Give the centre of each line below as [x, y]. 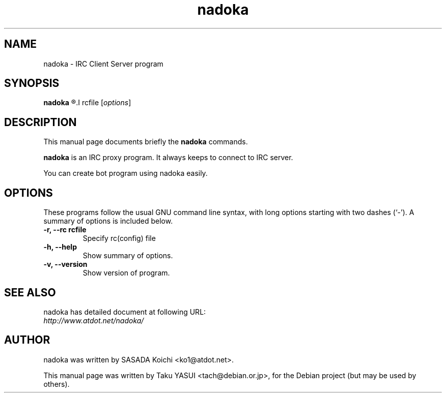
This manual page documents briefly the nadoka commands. [146, 142]
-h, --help [60, 247]
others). [57, 384]
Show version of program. [126, 273]
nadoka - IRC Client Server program [103, 64]
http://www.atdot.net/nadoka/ [94, 320]
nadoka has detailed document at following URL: [125, 312]
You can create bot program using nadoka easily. [126, 173]
